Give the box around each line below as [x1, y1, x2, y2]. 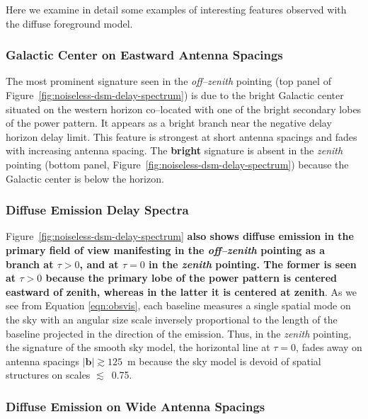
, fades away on [296, 340, 362, 355]
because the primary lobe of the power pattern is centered [45, 270, 338, 285]
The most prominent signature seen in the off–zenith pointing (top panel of [6, 74, 331, 88]
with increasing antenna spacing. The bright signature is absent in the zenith [6, 143, 343, 158]
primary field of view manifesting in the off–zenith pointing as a [6, 242, 326, 257]
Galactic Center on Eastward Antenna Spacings [6, 46, 283, 64]
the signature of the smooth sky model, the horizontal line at [6, 340, 270, 355]
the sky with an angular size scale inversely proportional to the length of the [6, 311, 338, 326]
